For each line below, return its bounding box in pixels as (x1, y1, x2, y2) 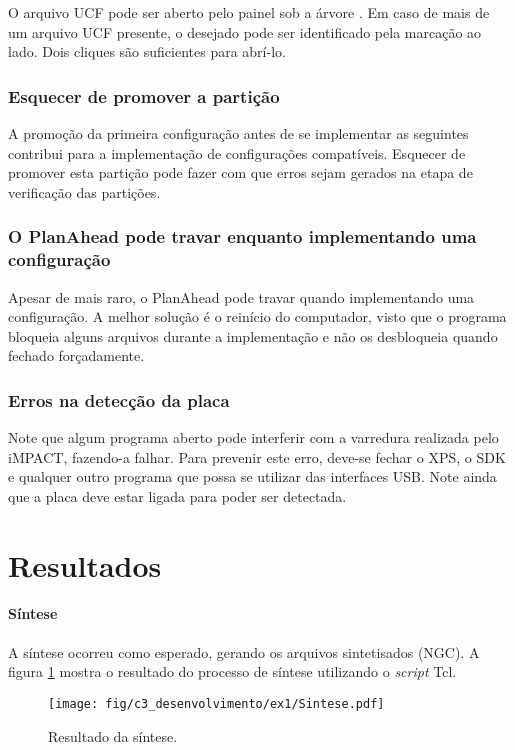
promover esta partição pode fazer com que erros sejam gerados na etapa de (8, 162, 473, 183)
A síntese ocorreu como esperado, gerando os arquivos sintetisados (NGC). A (8, 641, 480, 662)
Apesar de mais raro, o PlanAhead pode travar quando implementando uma (8, 286, 475, 307)
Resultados (8, 544, 162, 585)
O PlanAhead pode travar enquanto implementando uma (8, 224, 477, 249)
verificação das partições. (8, 181, 161, 202)
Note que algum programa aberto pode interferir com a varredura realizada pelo (8, 427, 499, 448)
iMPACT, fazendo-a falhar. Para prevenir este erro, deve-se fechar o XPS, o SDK (8, 446, 506, 467)
